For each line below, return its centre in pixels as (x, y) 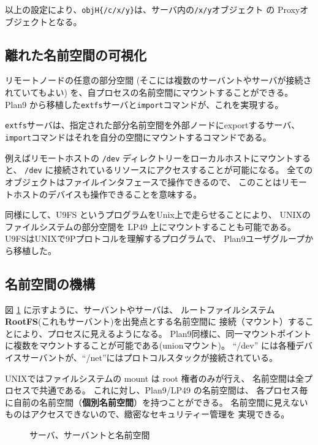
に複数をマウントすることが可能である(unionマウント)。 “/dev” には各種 (150, 345)
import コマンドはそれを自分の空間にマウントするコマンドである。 (138, 137)
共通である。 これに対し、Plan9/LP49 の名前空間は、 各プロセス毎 (173, 390)
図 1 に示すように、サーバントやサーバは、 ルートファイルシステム (140, 309)
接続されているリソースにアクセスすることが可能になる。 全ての (183, 170)
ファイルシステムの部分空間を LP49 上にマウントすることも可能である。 (151, 226)
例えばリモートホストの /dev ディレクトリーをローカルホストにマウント (149, 157)
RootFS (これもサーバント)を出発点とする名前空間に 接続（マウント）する (155, 321)
